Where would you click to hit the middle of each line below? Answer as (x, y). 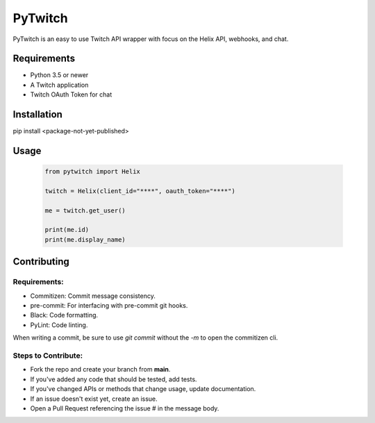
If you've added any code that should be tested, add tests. (114, 379)
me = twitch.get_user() (85, 210)
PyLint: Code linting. (59, 325)
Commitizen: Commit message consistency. (93, 296)
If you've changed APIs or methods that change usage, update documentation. (143, 389)
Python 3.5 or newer (59, 75)
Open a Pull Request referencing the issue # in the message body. (125, 408)
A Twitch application (59, 85)
